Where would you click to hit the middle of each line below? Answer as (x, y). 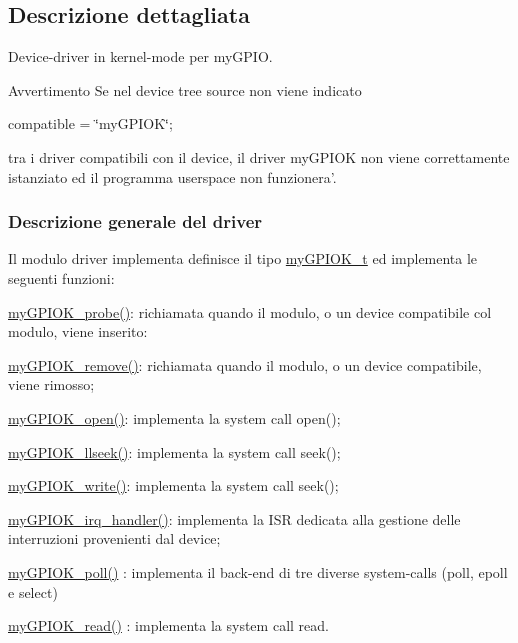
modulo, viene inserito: (78, 331)
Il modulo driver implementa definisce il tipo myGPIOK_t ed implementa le (243, 258)
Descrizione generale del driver (135, 221)
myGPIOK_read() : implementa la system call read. (168, 625)
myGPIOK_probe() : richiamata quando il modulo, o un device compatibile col (250, 311)
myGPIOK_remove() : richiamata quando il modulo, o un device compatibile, (245, 364)
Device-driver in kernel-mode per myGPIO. (140, 56)
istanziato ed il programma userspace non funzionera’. (172, 176)
